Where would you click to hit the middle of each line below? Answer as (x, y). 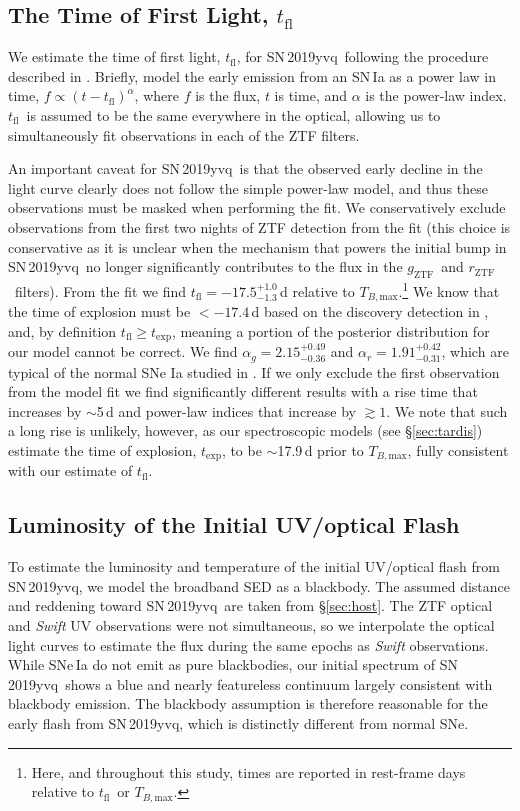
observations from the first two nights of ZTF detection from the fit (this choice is (259, 226)
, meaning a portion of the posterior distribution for (330, 330)
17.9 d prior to (320, 449)
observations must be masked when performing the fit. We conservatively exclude (257, 207)
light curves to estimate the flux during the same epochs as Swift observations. (248, 644)
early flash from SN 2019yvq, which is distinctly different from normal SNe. (238, 722)
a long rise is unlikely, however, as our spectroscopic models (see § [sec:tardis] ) (245, 430)
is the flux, (228, 95)
